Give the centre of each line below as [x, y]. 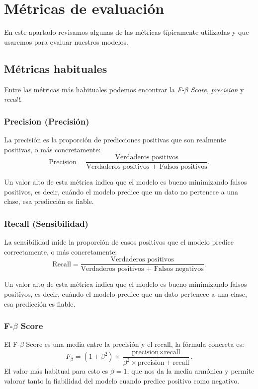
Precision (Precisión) [47, 121]
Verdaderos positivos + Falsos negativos [142, 269]
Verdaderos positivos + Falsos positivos [147, 167]
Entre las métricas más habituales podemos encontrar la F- [94, 89]
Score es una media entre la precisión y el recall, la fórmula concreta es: [135, 344]
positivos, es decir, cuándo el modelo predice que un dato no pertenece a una [121, 191]
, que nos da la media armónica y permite [191, 371]
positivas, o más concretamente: [52, 149]
